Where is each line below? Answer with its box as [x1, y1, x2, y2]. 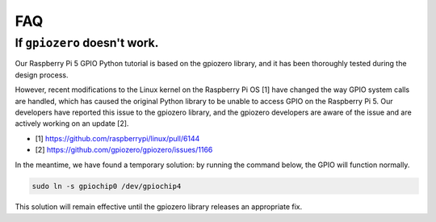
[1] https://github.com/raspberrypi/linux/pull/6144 [35, 133, 200, 143]
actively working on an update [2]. [15, 119, 129, 128]
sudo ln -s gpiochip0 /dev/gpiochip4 [31, 182, 182, 191]
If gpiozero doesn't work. [15, 36, 159, 50]
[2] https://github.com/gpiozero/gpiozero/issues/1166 [35, 145, 213, 155]
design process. [15, 69, 69, 80]
